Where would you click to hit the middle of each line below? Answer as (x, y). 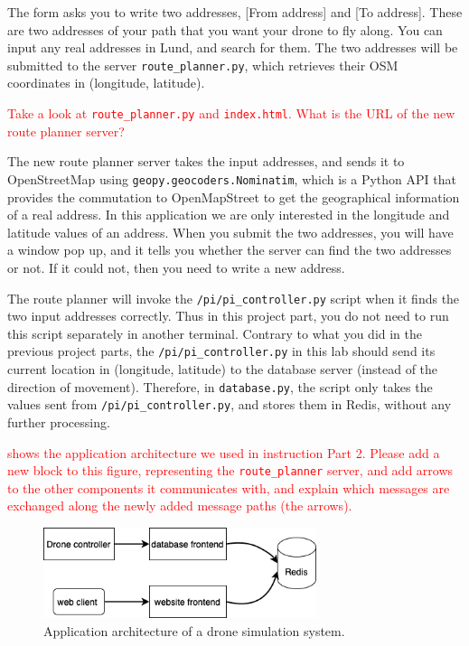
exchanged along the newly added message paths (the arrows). (180, 506)
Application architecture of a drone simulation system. (194, 630)
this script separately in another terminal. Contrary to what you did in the (215, 333)
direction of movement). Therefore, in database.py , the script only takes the (220, 386)
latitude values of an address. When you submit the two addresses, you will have (230, 232)
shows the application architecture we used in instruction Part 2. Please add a (224, 452)
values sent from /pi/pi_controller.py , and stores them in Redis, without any (230, 404)
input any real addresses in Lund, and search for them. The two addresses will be (233, 47)
